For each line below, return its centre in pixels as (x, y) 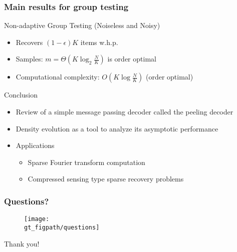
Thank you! (22, 243)
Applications (35, 145)
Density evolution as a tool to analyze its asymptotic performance (117, 128)
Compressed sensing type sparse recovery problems (106, 179)
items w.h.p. (99, 42)
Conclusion (21, 95)
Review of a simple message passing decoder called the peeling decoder (125, 111)
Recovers (29, 42)
